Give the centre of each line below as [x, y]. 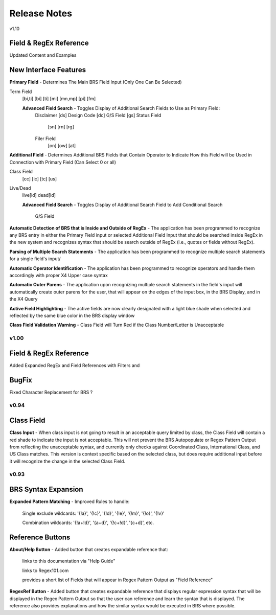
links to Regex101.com [45, 571]
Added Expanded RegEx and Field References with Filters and [75, 365]
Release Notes [41, 13]
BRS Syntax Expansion [47, 489]
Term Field [21, 92]
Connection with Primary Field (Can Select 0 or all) [63, 162]
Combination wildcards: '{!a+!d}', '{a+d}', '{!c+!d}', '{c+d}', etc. [88, 522]
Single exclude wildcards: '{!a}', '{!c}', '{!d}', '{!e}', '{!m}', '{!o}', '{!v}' [93, 513]
